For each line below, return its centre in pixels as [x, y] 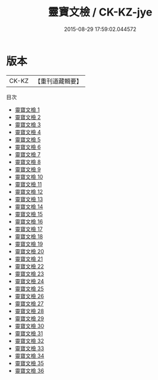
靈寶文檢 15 [29, 214]
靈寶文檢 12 [29, 191]
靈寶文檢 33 [30, 348]
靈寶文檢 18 [29, 236]
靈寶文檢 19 [29, 244]
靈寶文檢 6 [28, 147]
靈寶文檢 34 [30, 356]
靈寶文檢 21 [29, 259]
